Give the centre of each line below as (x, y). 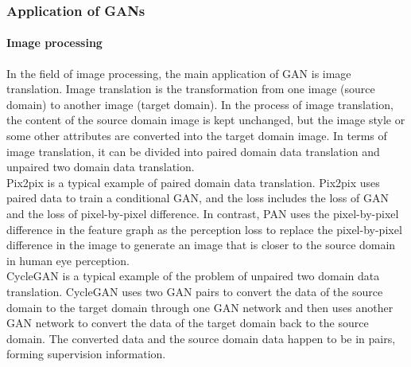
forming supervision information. (86, 354)
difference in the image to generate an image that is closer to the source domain (201, 245)
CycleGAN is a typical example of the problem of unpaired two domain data (193, 276)
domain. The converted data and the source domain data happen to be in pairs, (201, 338)
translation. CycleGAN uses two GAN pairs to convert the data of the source (195, 291)
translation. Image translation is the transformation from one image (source (191, 89)
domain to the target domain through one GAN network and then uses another (200, 307)
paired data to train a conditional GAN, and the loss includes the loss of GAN (198, 198)
